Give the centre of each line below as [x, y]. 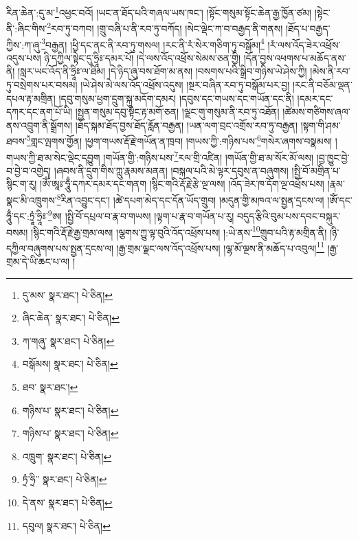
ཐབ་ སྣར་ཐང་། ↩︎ [50, 386]
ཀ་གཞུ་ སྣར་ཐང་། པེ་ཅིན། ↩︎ [68, 340]
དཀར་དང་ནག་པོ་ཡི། [40, 112]
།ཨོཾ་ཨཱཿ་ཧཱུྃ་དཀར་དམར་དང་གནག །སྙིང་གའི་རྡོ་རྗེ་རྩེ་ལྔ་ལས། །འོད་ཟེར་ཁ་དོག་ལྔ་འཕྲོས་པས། [182, 184]
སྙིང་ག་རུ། [22, 184]
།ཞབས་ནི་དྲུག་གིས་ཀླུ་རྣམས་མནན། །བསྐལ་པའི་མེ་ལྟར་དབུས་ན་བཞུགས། [171, 170]
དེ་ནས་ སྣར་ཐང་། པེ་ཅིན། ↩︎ [67, 502]
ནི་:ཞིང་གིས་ [27, 28]
